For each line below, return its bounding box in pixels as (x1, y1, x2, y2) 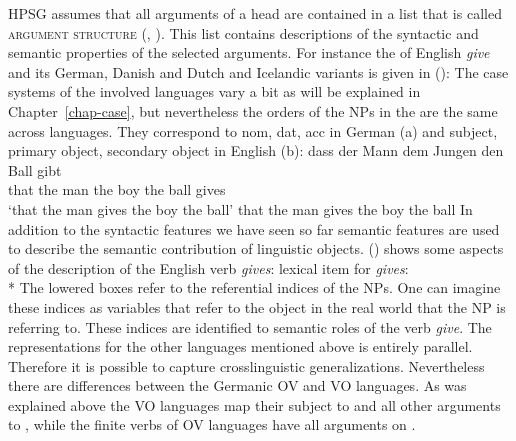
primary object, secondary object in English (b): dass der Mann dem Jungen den (8, 140, 504, 161)
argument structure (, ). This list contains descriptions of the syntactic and (8, 22, 479, 43)
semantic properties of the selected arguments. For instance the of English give (8, 42, 490, 63)
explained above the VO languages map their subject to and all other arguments (8, 394, 501, 415)
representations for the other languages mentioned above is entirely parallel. (8, 336, 473, 357)
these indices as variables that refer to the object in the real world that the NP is (8, 296, 506, 317)
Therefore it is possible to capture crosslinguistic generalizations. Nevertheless (8, 355, 485, 376)
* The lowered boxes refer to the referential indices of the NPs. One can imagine (8, 277, 501, 298)
